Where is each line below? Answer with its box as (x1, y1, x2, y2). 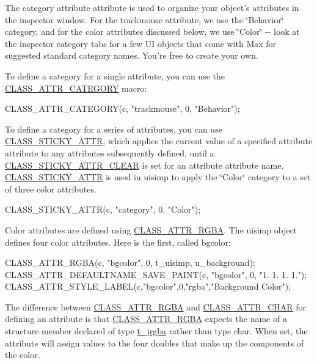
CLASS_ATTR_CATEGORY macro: (5, 81, 147, 94)
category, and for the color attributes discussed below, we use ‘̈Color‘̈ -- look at (5, 25, 300, 38)
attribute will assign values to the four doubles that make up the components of (5, 336, 304, 349)
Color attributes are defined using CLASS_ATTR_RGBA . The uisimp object (5, 223, 297, 236)
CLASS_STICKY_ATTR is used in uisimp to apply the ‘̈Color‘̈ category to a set (5, 170, 311, 183)
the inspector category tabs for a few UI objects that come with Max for (5, 37, 277, 50)
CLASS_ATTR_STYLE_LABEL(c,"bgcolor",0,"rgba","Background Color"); (5, 280, 291, 293)
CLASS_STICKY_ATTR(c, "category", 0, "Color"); (5, 203, 201, 216)
